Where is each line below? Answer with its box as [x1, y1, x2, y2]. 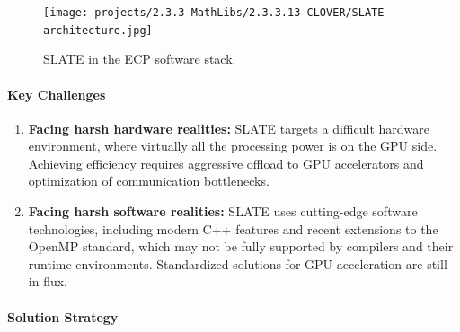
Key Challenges [7, 84, 106, 103]
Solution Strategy [7, 307, 119, 326]
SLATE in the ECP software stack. [43, 49, 236, 68]
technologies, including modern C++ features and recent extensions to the [28, 219, 438, 238]
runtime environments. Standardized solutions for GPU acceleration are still [28, 254, 447, 273]
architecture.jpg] [43, 23, 153, 37]
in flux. [28, 272, 67, 291]
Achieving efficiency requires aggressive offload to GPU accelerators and [28, 153, 424, 172]
